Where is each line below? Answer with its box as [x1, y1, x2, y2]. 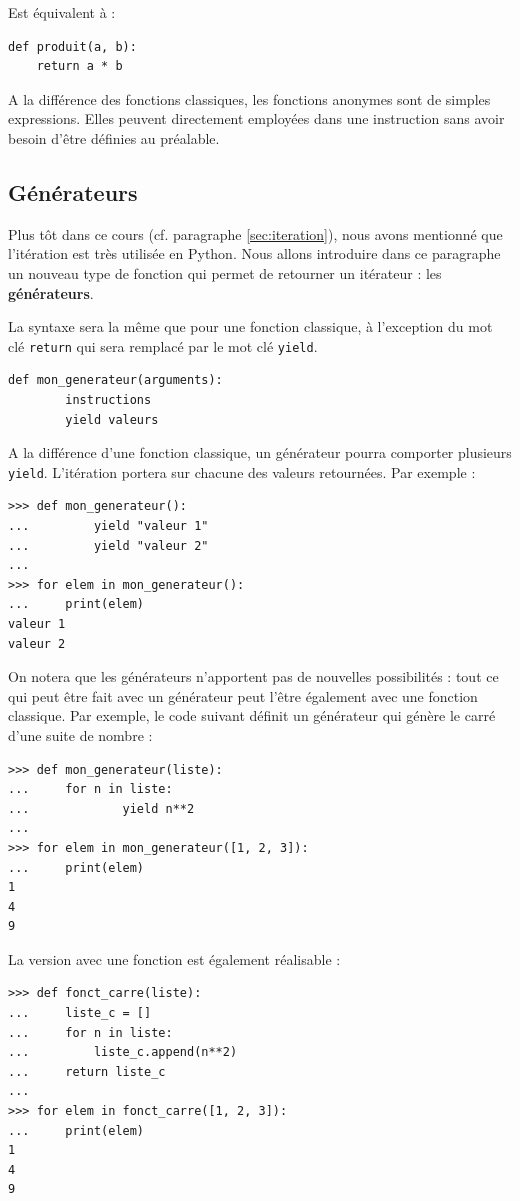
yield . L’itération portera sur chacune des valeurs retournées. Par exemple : [8, 461, 476, 482]
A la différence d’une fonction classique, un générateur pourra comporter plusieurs [8, 442, 512, 463]
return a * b [36, 59, 123, 74]
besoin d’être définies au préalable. [8, 127, 220, 148]
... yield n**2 [8, 801, 195, 816]
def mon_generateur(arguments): [8, 373, 223, 388]
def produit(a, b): [8, 39, 137, 54]
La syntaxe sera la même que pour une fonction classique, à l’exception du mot [8, 316, 493, 337]
